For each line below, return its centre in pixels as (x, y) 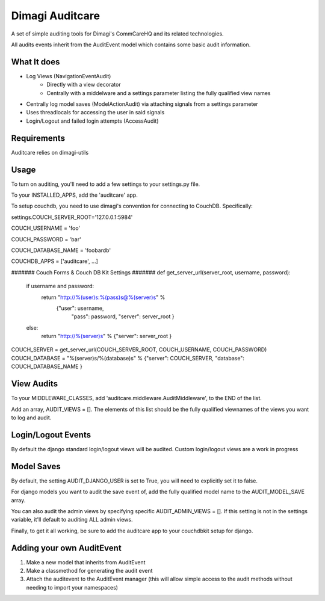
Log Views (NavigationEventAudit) (69, 76)
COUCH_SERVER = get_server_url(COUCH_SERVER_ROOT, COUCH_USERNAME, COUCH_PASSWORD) (139, 350)
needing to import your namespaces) (72, 587)
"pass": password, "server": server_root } (123, 316)
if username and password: (60, 286)
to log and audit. (31, 418)
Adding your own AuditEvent (66, 548)
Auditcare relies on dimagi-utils (50, 152)
